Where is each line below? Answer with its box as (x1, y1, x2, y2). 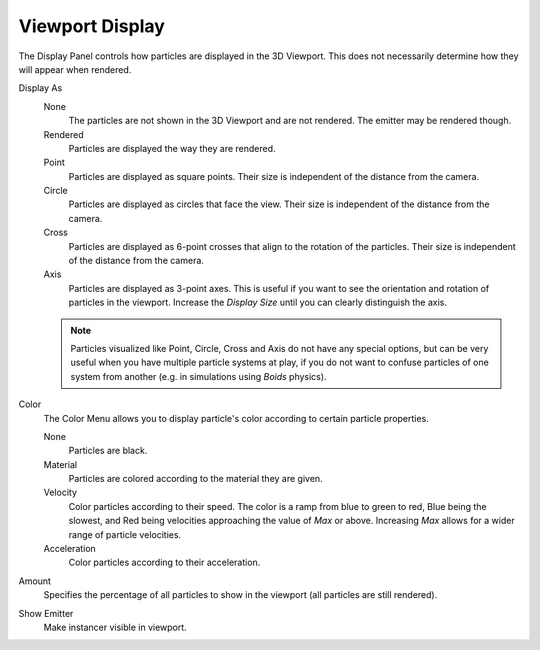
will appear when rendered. (18, 63, 132, 75)
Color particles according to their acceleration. (68, 556, 261, 569)
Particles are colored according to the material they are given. (68, 473, 324, 485)
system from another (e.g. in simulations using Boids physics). (70, 370, 327, 382)
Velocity (43, 486, 78, 499)
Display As (18, 82, 63, 94)
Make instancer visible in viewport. (43, 621, 187, 633)
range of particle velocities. (68, 528, 182, 540)
